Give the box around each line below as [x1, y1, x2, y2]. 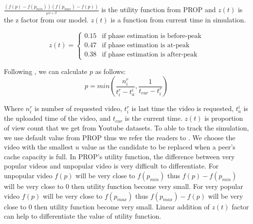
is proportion [204, 113, 243, 123]
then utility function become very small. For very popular [71, 181, 243, 191]
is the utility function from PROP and [101, 4, 216, 15]
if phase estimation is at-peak [102, 42, 190, 49]
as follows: [95, 66, 126, 76]
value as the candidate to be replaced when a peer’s [81, 142, 235, 152]
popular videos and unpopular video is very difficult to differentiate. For [4, 161, 219, 171]
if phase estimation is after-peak [102, 51, 198, 58]
